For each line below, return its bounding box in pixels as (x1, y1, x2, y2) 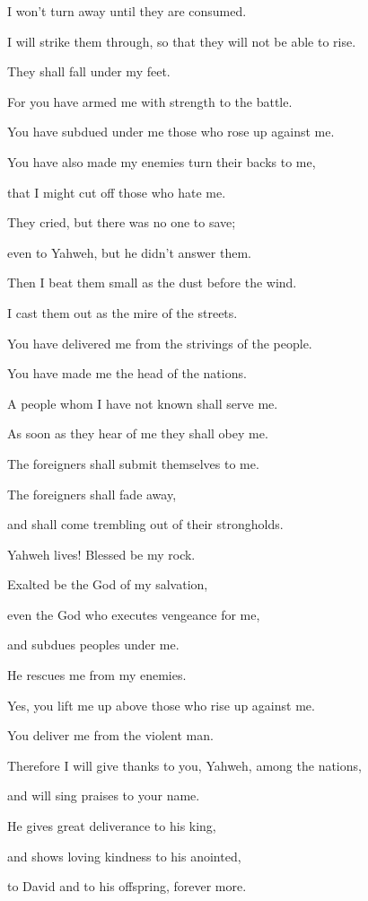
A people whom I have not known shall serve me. (7, 393, 278, 412)
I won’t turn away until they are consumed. (7, 2, 247, 20)
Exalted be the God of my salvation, (7, 575, 208, 594)
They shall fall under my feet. (7, 62, 171, 81)
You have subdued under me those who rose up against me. (7, 122, 335, 141)
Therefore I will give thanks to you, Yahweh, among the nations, (7, 755, 362, 774)
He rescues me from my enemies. (7, 666, 187, 685)
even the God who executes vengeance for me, (7, 605, 260, 623)
